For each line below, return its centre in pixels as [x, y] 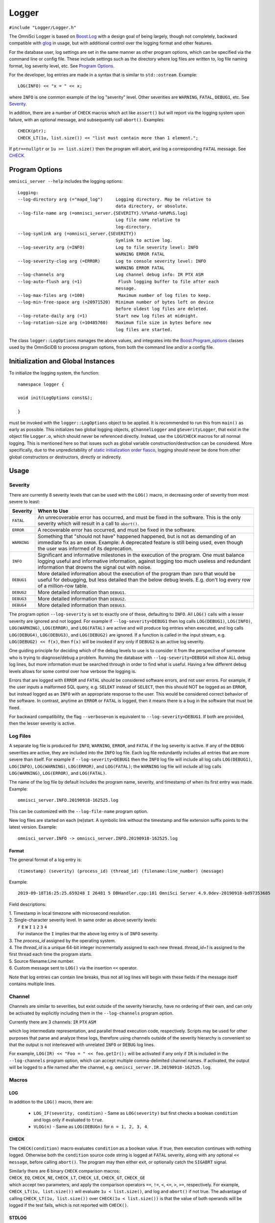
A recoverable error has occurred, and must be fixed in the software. [117, 530]
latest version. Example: [33, 827]
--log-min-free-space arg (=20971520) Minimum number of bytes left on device [116, 302]
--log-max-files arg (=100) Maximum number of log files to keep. [115, 295]
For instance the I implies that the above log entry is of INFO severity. [88, 934]
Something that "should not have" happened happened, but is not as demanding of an [137, 537]
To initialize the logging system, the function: [54, 373]
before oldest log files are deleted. [162, 309]
